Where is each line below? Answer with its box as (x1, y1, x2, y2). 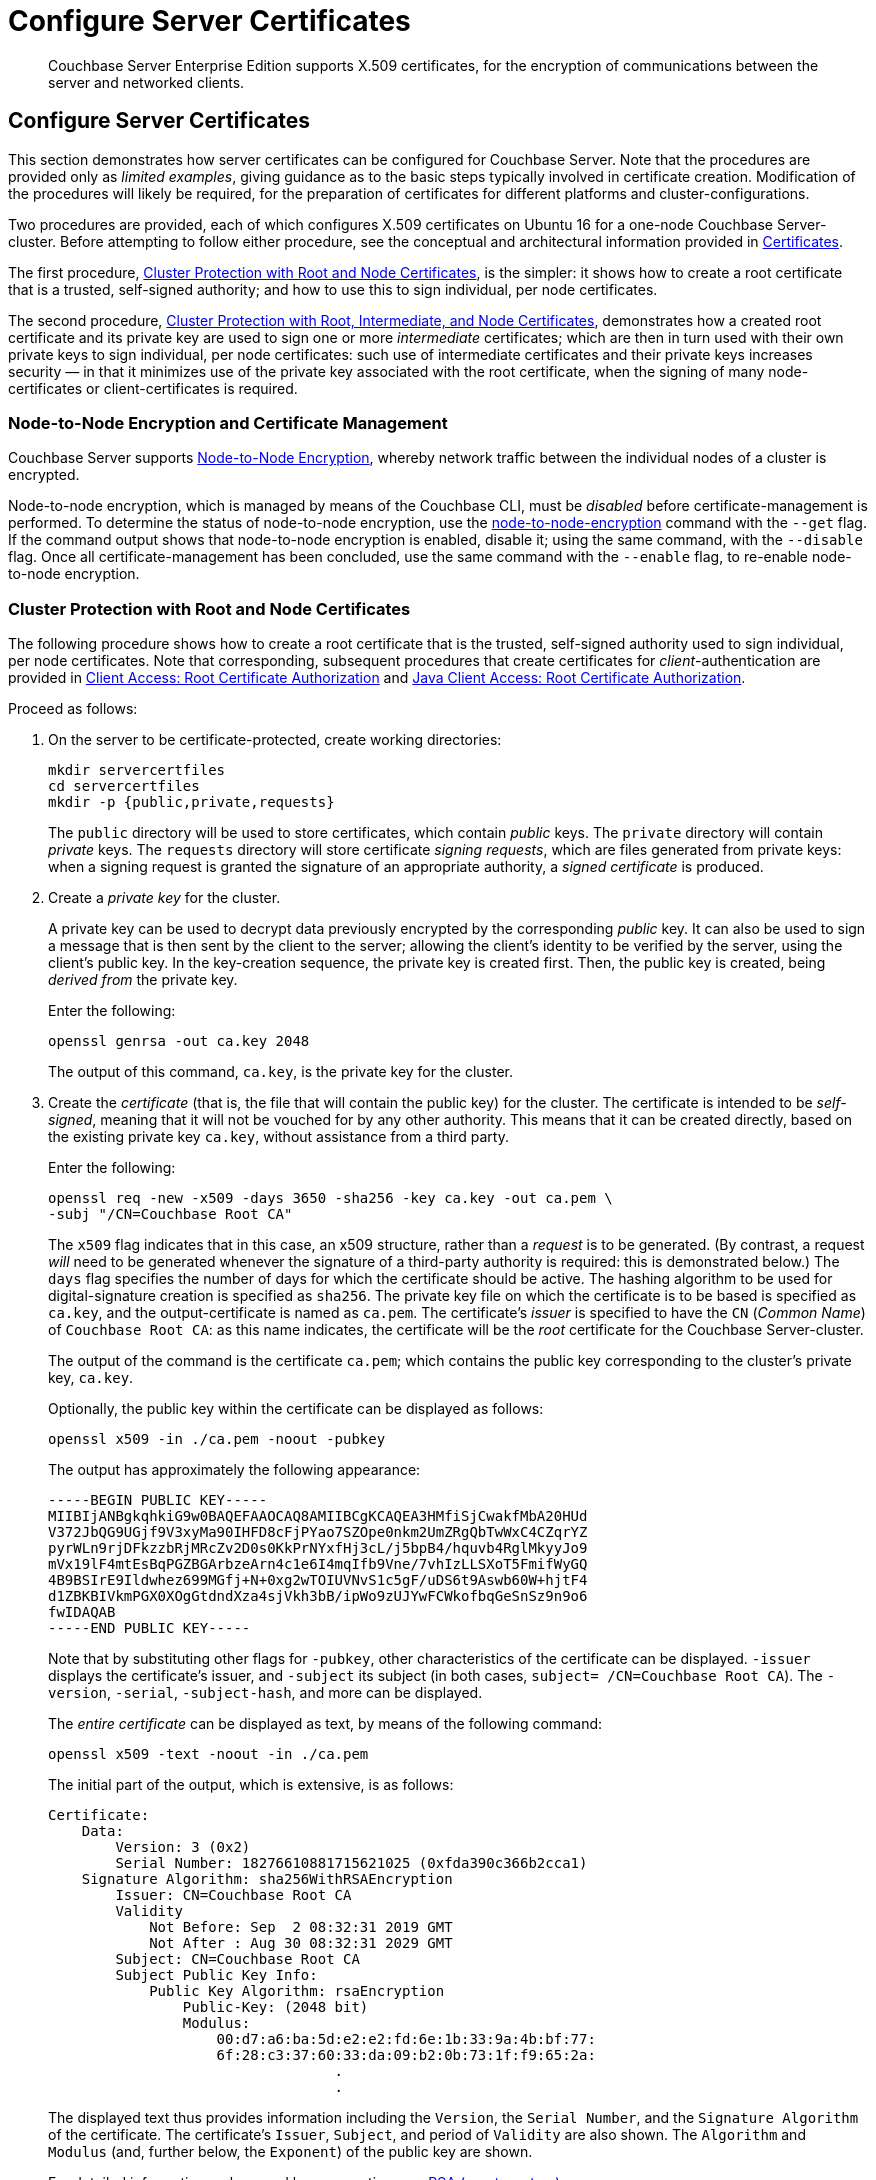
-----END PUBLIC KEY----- (48, 1620, 251, 1637)
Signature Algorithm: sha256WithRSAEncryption (81, 1871, 453, 1888)
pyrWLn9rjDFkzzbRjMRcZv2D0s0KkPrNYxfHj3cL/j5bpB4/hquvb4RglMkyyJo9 (48, 1540, 588, 1557)
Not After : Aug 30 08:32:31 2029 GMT (149, 1935, 453, 1952)
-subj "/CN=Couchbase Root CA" (48, 1206, 293, 1223)
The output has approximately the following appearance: (48, 1461, 421, 1479)
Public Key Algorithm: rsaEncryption (149, 1983, 445, 2000)
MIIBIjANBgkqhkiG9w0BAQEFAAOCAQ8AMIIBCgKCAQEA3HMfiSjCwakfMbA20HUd (48, 1508, 588, 1525)
